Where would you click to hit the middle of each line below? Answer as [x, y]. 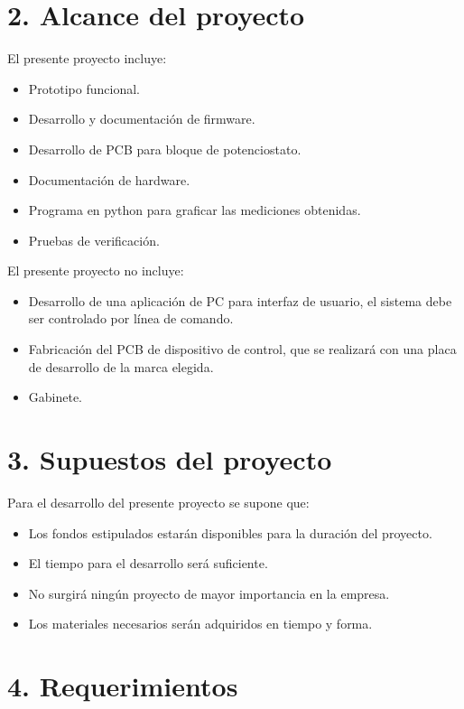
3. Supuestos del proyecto [170, 459]
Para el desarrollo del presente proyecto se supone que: [158, 502]
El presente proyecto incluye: [87, 58]
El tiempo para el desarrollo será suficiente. [148, 563]
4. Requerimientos [123, 686]
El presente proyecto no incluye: [96, 271]
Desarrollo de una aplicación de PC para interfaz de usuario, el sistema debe [240, 300]
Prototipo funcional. [84, 88]
